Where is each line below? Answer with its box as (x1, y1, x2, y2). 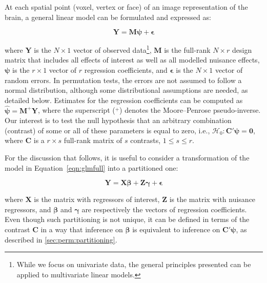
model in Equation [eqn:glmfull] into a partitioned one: (5, 162, 178, 173)
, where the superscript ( (37, 105, 115, 115)
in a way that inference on (40, 224, 123, 234)
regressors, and (5, 204, 51, 214)
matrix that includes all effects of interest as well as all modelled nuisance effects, (5, 54, 260, 65)
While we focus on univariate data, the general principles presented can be (16, 259, 251, 270)
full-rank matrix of (64, 135, 122, 146)
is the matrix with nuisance (169, 194, 256, 205)
